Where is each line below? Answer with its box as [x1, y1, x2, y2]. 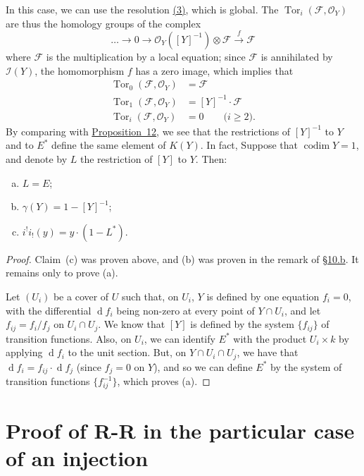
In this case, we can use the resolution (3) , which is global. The [6, 2, 279, 16]
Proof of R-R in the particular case [6, 415, 355, 444]
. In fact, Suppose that [200, 138, 298, 152]
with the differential [6, 303, 92, 317]
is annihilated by [261, 49, 333, 63]
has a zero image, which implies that [135, 63, 294, 78]
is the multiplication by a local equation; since [46, 49, 246, 63]
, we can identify [144, 331, 215, 346]
